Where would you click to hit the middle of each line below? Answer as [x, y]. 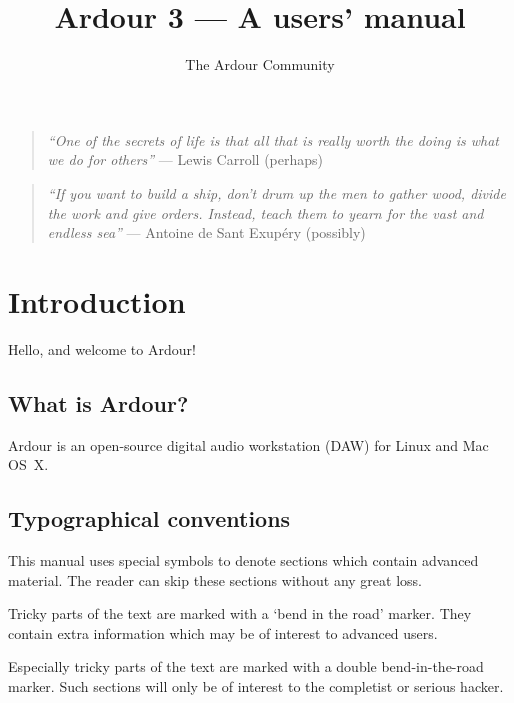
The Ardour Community [260, 64]
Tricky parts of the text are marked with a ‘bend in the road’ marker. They [240, 613]
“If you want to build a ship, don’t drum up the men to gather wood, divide [276, 192]
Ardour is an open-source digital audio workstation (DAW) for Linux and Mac [248, 444]
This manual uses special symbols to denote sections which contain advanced [243, 560]
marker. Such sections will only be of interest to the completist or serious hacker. [256, 685]
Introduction [97, 300]
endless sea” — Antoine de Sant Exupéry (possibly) [206, 232]
